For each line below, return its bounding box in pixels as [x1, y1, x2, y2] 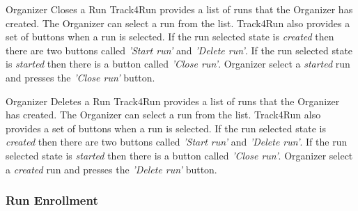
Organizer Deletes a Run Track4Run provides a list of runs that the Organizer [6, 93, 340, 108]
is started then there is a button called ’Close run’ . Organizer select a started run [6, 56, 350, 71]
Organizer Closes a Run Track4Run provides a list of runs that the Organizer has [6, 2, 353, 16]
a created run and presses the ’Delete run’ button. [6, 162, 217, 176]
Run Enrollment [6, 192, 98, 209]
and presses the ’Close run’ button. [6, 70, 155, 84]
